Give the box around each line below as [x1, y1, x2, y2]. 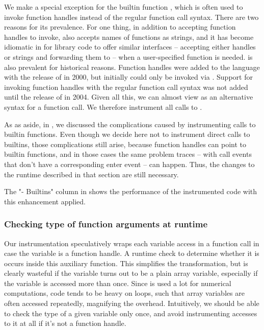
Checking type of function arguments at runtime [4, 218, 208, 230]
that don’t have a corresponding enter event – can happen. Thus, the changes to [4, 158, 255, 169]
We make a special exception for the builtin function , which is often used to [4, 2, 243, 12]
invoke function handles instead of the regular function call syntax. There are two [4, 11, 259, 22]
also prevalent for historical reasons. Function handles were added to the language [4, 61, 260, 72]
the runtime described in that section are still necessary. [4, 169, 179, 179]
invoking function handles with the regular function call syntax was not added [4, 81, 248, 92]
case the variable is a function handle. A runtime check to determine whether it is [4, 248, 259, 258]
